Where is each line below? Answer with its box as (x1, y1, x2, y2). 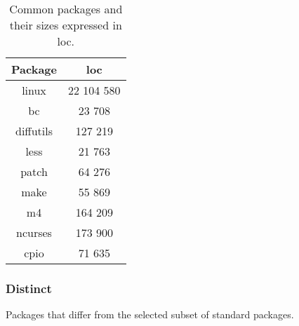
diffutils (15, 123, 53, 139)
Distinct (6, 279, 52, 297)
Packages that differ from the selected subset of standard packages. (6, 307, 294, 322)
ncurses (16, 224, 52, 240)
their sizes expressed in (9, 17, 122, 33)
